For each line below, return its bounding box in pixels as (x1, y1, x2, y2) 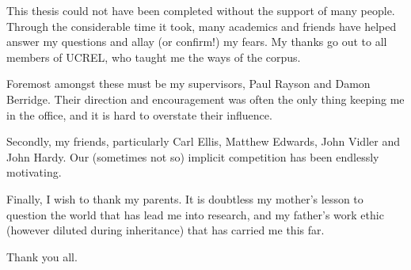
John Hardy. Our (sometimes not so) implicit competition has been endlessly (6, 148, 379, 165)
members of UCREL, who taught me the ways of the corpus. (6, 48, 301, 65)
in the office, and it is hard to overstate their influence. (6, 106, 272, 123)
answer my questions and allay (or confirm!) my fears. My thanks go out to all (6, 33, 387, 50)
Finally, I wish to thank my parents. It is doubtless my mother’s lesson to (6, 190, 363, 207)
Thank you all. (6, 248, 78, 264)
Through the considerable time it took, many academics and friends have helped (6, 17, 397, 34)
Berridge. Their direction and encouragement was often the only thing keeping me (6, 90, 405, 107)
